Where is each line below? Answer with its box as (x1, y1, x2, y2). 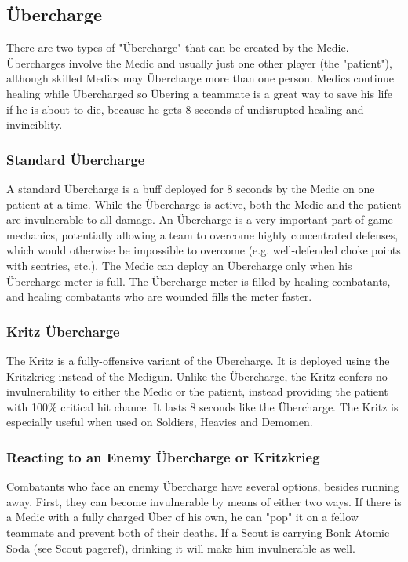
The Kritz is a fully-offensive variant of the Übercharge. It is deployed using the (6, 352, 390, 368)
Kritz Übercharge (6, 321, 120, 341)
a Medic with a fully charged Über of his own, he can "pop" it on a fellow (6, 509, 359, 525)
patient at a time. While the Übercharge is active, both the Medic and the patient (6, 195, 402, 212)
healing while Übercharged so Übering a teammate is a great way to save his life (6, 85, 392, 101)
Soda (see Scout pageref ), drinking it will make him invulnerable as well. (6, 539, 355, 556)
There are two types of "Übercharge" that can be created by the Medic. (6, 39, 349, 56)
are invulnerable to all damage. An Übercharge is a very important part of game (6, 211, 393, 228)
